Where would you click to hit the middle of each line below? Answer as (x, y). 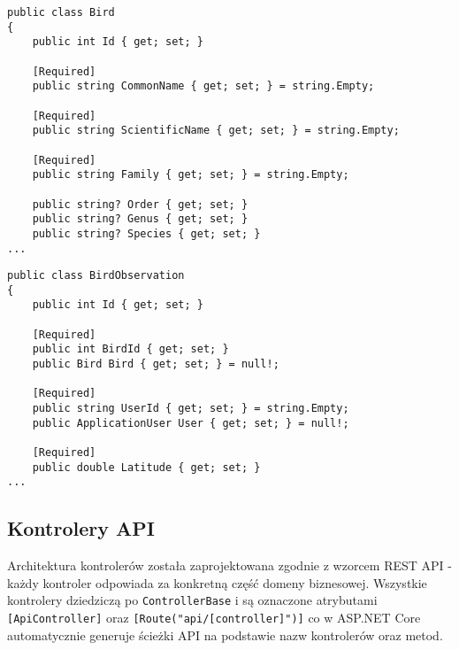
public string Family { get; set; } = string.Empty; (191, 175)
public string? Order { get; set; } (140, 204)
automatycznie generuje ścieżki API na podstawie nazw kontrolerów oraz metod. (225, 635)
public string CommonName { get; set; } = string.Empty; (203, 86)
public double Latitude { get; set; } (146, 467)
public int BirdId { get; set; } (130, 349)
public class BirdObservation (96, 276)
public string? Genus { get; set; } (140, 219)
